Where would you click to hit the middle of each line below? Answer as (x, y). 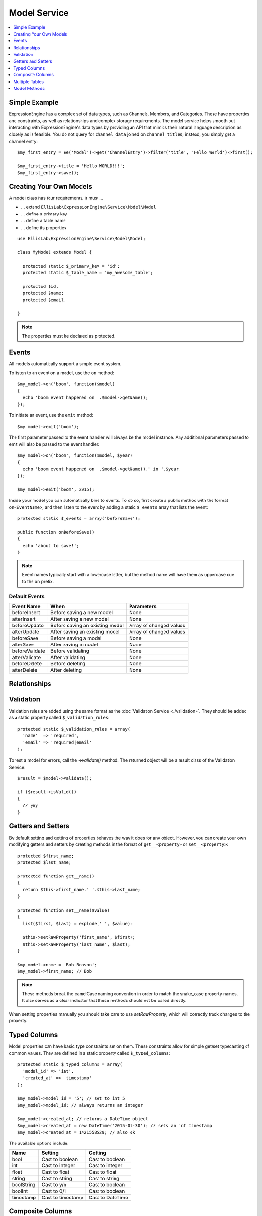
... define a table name (43, 221)
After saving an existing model (85, 632)
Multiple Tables (28, 81)
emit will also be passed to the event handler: (54, 444)
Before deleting (68, 664)
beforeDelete (27, 664)
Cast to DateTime (108, 1198)
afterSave (23, 644)
